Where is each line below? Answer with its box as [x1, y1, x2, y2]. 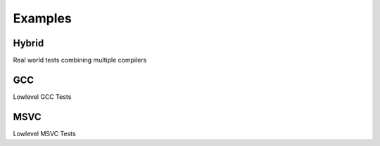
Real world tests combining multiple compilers [13, 56, 147, 65]
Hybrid [13, 37, 44, 49]
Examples [13, 11, 72, 26]
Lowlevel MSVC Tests [13, 129, 77, 138]
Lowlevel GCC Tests [13, 92, 72, 101]
